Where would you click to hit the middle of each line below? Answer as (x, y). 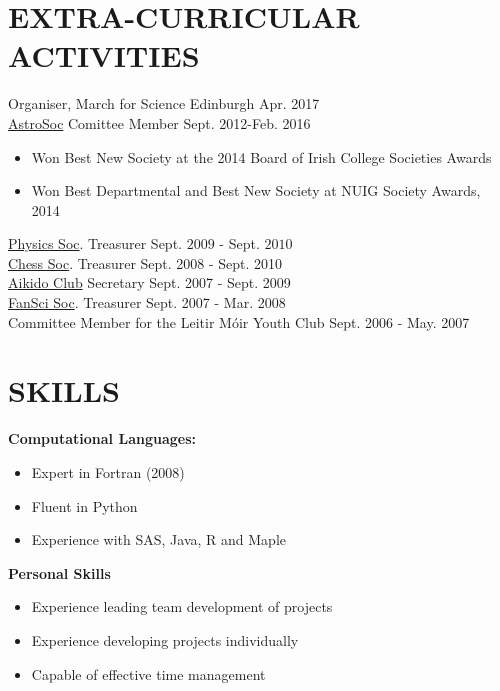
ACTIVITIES (104, 55)
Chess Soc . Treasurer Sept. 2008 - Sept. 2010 (145, 262)
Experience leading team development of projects (182, 606)
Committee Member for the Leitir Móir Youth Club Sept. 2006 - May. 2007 (239, 321)
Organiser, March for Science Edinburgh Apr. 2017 (164, 103)
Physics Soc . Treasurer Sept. (95, 243)
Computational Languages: (102, 438)
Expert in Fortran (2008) (108, 471)
